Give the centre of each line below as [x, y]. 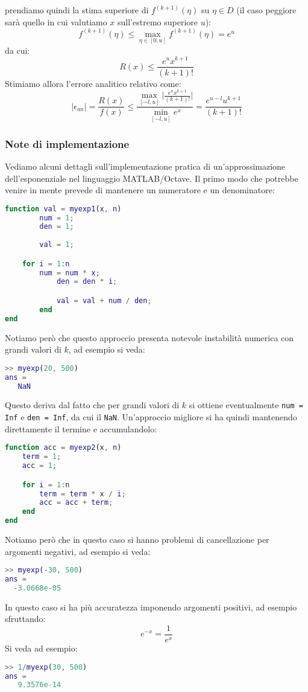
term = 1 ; [42, 457]
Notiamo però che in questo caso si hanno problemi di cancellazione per [137, 540]
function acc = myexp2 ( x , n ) [63, 448]
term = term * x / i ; [83, 494]
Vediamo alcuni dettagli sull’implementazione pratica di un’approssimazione [145, 166]
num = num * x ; [70, 273]
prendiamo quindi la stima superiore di [77, 10]
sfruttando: [25, 619]
